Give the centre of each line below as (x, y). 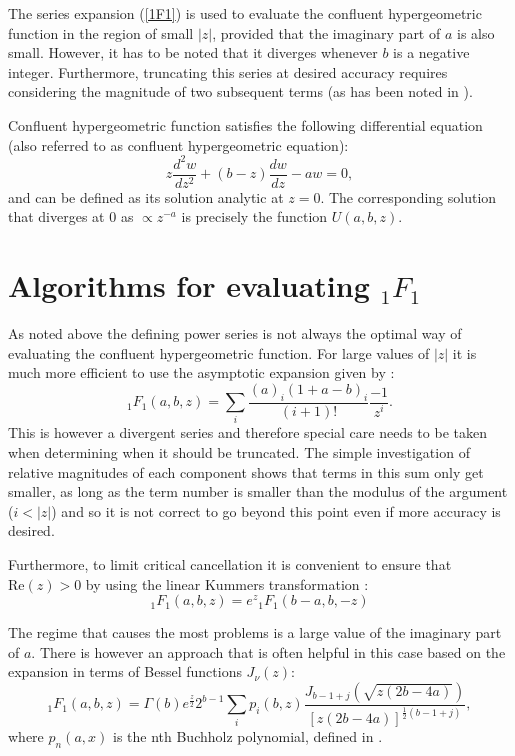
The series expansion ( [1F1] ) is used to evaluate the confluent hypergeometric (245, 13)
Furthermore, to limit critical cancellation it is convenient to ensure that (230, 563)
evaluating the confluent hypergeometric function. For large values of (219, 352)
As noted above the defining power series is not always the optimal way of (235, 333)
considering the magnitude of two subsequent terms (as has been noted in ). (240, 91)
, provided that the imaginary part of (326, 32)
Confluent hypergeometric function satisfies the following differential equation (245, 124)
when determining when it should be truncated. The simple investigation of (239, 451)
